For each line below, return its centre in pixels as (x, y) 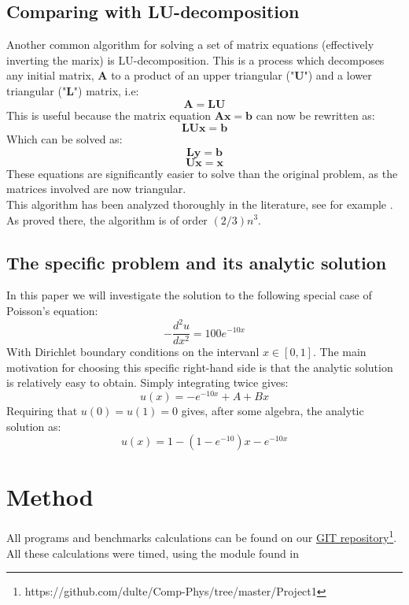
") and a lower (338, 75)
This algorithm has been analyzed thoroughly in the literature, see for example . (200, 204)
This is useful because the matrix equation (109, 115)
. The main (339, 352)
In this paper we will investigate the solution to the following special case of (189, 295)
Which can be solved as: (64, 139)
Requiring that (42, 410)
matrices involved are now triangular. (96, 189)
